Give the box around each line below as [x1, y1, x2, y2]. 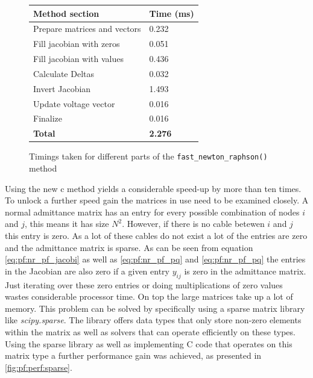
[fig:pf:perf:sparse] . [5, 361, 72, 373]
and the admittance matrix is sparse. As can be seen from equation [5, 241, 253, 253]
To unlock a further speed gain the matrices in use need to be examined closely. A [5, 194, 309, 206]
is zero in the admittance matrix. [184, 264, 306, 277]
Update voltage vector [33, 97, 115, 110]
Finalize [33, 112, 63, 125]
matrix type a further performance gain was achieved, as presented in [5, 349, 262, 362]
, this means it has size [25, 217, 109, 230]
